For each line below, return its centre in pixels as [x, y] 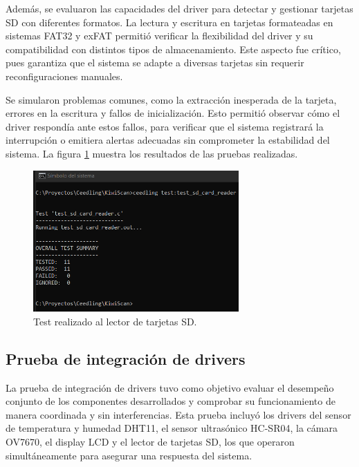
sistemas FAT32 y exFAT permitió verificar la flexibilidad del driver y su [159, 36]
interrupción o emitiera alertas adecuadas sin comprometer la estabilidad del [168, 140]
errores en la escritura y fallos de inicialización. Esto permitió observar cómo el [173, 113]
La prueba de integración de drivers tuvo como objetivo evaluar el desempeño [170, 387]
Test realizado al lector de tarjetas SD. [115, 321]
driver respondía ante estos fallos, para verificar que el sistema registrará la [165, 126]
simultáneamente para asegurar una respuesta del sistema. [129, 455]
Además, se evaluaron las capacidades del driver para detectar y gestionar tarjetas [179, 8]
